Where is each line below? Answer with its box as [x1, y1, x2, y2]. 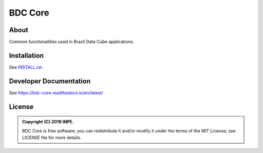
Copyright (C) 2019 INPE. [22, 119, 74, 125]
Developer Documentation [9, 77, 91, 85]
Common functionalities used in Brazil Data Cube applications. [9, 39, 134, 45]
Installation [9, 51, 44, 59]
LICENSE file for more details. [22, 134, 81, 141]
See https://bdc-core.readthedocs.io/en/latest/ [9, 90, 103, 96]
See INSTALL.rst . [9, 64, 43, 70]
